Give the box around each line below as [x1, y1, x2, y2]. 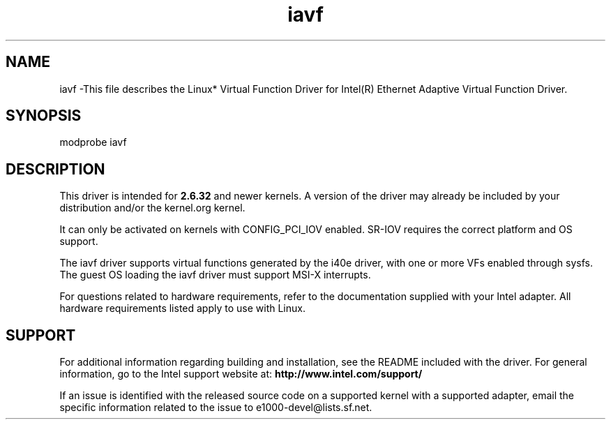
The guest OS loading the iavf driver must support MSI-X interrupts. [59, 269, 371, 281]
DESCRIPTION [6, 160, 105, 178]
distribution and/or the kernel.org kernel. [59, 202, 246, 214]
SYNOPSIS [6, 107, 82, 125]
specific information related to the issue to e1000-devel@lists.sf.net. [59, 401, 372, 414]
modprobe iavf [59, 136, 127, 149]
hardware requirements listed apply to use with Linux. [59, 302, 305, 315]
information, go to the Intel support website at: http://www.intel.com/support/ [59, 368, 423, 380]
